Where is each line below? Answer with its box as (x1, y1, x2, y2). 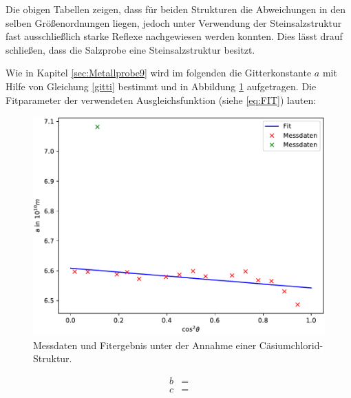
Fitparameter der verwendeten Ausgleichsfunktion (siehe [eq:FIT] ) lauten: (6, 92, 317, 107)
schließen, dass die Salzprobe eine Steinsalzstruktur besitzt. (6, 42, 255, 56)
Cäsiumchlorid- (259, 337, 323, 352)
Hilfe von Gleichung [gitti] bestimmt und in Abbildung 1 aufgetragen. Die (6, 78, 317, 93)
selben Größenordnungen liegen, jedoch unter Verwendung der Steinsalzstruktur (6, 15, 342, 30)
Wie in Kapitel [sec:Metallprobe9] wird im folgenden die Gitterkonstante (6, 65, 312, 80)
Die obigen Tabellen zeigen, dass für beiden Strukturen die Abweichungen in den (6, 2, 346, 16)
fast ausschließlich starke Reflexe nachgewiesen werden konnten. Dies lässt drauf (6, 29, 343, 43)
